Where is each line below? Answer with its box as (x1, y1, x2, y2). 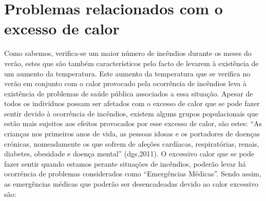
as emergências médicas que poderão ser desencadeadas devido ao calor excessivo (4, 178, 258, 189)
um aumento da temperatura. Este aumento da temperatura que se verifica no (4, 68, 251, 78)
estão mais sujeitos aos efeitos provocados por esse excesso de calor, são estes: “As (4, 118, 262, 129)
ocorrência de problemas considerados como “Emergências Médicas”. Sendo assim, (4, 168, 261, 179)
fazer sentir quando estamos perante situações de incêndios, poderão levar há (4, 158, 246, 169)
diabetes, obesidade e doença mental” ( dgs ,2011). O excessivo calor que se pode (4, 148, 254, 159)
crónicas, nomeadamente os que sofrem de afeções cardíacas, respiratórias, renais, (4, 138, 259, 149)
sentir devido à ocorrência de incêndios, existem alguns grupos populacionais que (4, 108, 258, 118)
